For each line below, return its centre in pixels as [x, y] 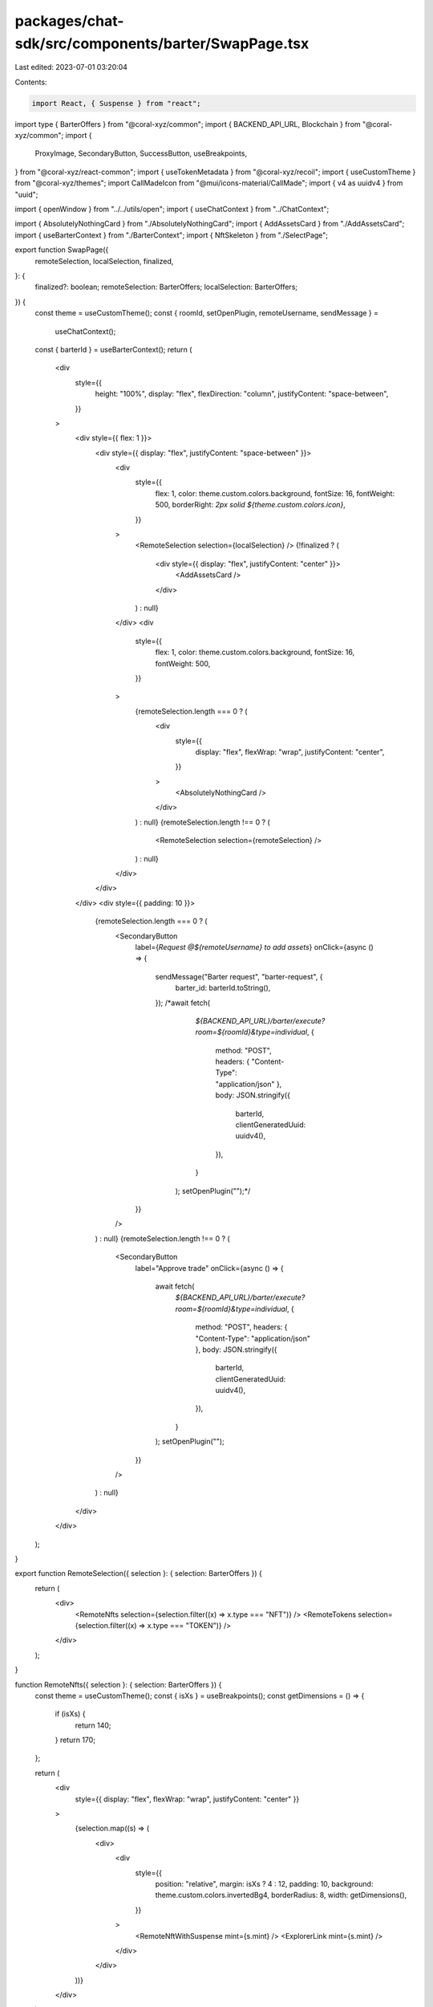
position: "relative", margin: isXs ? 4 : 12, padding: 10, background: [264, 1883]
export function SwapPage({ [62, 250]
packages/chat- [69, 21]
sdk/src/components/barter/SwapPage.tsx [162, 43]
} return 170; [75, 1740]
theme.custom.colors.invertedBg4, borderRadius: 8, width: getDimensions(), [281, 1895]
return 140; [93, 1725]
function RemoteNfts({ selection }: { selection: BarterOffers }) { [118, 1684]
